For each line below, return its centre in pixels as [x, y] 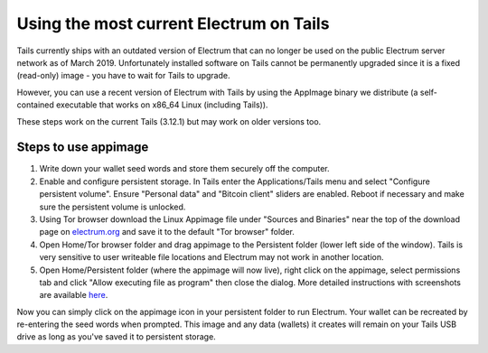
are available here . [74, 295]
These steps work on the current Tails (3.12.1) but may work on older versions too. [169, 121]
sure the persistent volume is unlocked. [113, 207]
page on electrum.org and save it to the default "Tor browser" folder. [167, 232]
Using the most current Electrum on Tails [173, 23]
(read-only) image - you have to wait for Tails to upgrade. [123, 76]
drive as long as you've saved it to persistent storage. [116, 337]
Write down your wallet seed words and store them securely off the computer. [184, 169]
